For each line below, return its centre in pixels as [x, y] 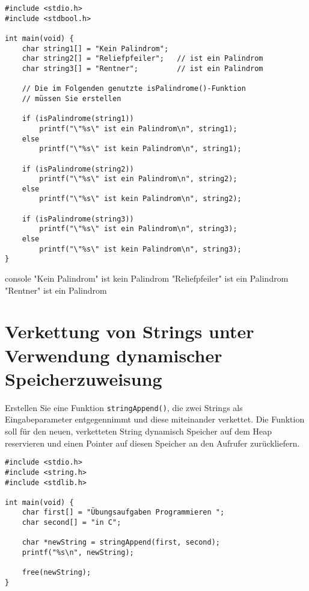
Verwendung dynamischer [114, 355]
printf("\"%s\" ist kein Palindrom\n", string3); [140, 249]
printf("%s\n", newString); [78, 553]
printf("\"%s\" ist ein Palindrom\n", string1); [138, 128]
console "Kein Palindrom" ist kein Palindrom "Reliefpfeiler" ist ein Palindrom [147, 278]
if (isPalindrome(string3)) [78, 219]
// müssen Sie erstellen [72, 98]
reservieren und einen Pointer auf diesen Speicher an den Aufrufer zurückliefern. [152, 443]
